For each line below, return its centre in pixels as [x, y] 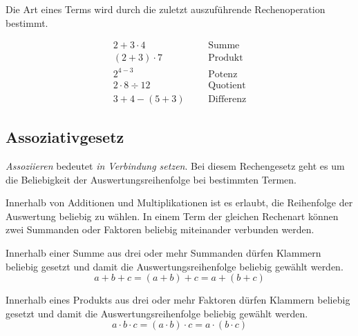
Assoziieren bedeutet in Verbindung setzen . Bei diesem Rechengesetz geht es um [175, 166]
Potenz [223, 74]
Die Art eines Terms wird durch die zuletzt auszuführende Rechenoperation [166, 9]
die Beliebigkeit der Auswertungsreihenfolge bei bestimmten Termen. [151, 179]
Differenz [227, 99]
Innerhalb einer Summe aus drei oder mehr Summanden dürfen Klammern [163, 253]
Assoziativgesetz [65, 137]
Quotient [227, 85]
